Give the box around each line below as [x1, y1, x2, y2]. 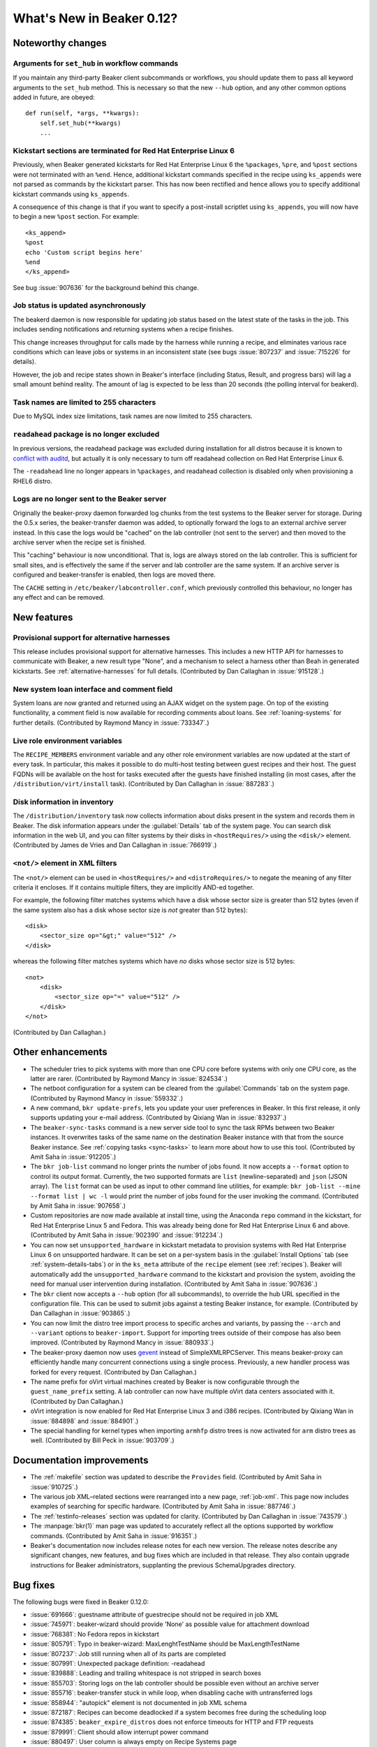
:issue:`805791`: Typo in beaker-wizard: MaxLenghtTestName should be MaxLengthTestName [30, 1639, 300, 1648]
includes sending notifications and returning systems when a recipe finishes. [13, 325, 234, 333]
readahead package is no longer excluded [13, 430, 160, 440]
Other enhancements [13, 1046, 108, 1058]
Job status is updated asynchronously [13, 300, 147, 310]
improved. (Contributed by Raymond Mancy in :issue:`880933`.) [30, 1338, 214, 1347]
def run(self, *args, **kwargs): [25, 109, 140, 117]
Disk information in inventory [13, 797, 114, 806]
